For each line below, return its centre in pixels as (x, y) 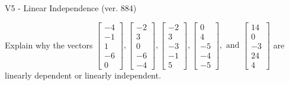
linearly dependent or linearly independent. (83, 75)
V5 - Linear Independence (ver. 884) (71, 8)
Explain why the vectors (49, 45)
